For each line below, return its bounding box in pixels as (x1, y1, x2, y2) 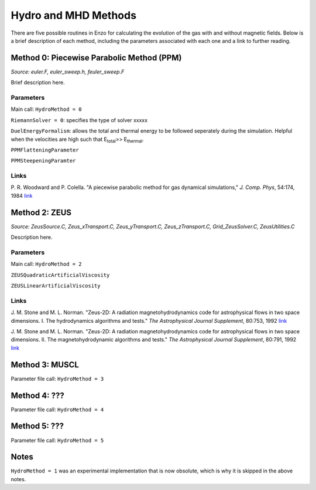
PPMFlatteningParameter (11, 147, 79, 153)
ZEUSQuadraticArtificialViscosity (11, 272, 110, 278)
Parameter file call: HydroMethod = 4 (11, 405, 104, 413)
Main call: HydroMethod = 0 (11, 106, 82, 113)
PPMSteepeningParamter (11, 157, 76, 164)
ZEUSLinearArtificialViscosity (11, 282, 101, 289)
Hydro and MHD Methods (11, 9, 137, 22)
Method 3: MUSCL (11, 360, 79, 370)
